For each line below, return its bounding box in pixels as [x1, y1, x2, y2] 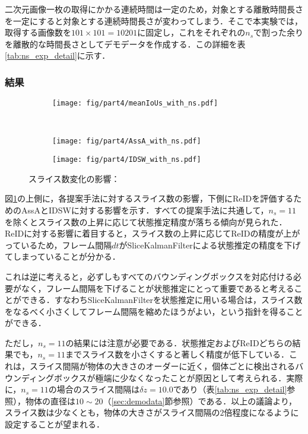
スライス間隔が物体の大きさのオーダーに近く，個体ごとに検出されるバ [29, 360, 304, 372]
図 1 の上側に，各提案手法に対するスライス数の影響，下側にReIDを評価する [5, 192, 294, 205]
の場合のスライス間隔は [48, 383, 140, 395]
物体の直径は [25, 394, 75, 407]
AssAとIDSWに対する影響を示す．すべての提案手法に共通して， [21, 203, 269, 216]
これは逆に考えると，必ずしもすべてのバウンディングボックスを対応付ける [5, 270, 294, 282]
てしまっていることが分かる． [5, 250, 120, 263]
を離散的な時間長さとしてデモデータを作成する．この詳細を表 [5, 37, 246, 50]
